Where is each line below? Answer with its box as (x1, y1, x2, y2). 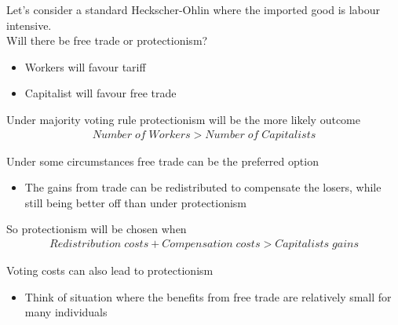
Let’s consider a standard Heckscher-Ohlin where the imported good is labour (6, 2, 381, 17)
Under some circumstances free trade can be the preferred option (6, 152, 319, 169)
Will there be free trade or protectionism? (6, 32, 208, 49)
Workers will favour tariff (24, 58, 146, 75)
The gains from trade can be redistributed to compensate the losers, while (24, 179, 382, 195)
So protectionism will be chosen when (6, 221, 187, 237)
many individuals (24, 304, 108, 320)
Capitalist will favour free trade (24, 85, 177, 101)
